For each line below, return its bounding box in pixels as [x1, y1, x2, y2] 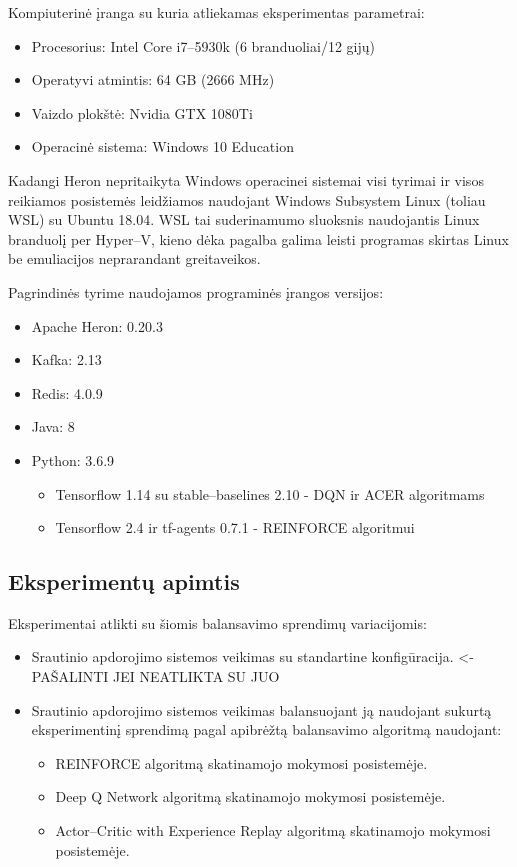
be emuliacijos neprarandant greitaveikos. [8, 248, 261, 269]
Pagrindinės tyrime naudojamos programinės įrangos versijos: [8, 281, 384, 302]
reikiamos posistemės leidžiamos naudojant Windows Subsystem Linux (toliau [8, 189, 486, 210]
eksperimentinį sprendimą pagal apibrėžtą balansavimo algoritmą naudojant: [31, 719, 502, 740]
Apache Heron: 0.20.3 [31, 315, 163, 336]
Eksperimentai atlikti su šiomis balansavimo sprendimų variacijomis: [8, 612, 427, 633]
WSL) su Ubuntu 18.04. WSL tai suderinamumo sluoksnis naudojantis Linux [8, 209, 480, 230]
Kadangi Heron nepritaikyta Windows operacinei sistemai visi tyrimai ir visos [8, 169, 484, 190]
